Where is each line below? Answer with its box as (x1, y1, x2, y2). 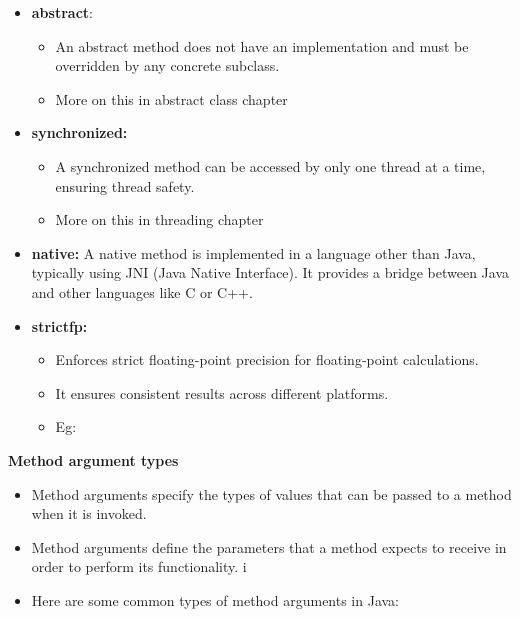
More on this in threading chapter (55, 209, 264, 230)
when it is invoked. (31, 503, 147, 524)
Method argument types (8, 449, 179, 470)
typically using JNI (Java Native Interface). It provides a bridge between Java (31, 262, 510, 283)
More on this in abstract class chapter (55, 88, 288, 109)
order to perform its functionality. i (31, 556, 247, 577)
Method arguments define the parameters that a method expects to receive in (31, 536, 507, 557)
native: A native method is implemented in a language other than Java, (31, 242, 476, 263)
